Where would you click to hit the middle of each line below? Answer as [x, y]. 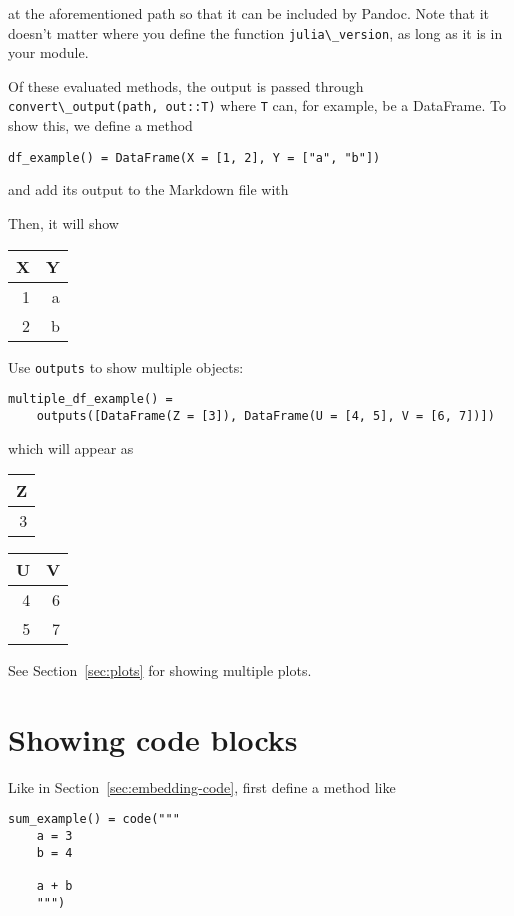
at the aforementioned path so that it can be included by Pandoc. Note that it [248, 13]
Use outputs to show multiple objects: [126, 366]
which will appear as [71, 447]
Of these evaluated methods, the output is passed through [186, 85]
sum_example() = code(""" [94, 819]
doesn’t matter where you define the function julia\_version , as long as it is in [255, 32]
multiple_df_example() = [90, 399]
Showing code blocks [153, 738]
